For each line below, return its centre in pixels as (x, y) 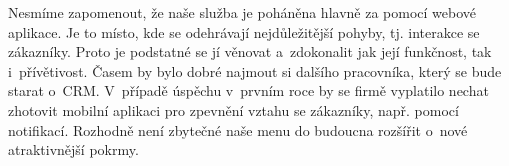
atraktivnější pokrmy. (73, 149)
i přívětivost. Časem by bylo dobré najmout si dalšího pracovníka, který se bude (255, 70)
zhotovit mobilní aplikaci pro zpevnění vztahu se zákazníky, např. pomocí (233, 109)
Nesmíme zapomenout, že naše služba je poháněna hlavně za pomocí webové (242, 12)
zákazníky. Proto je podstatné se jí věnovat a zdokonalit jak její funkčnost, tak (250, 51)
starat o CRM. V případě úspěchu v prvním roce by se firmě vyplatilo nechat (248, 90)
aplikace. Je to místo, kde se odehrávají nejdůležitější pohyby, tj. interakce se (244, 31)
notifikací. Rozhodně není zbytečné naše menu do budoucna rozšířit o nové (238, 129)
